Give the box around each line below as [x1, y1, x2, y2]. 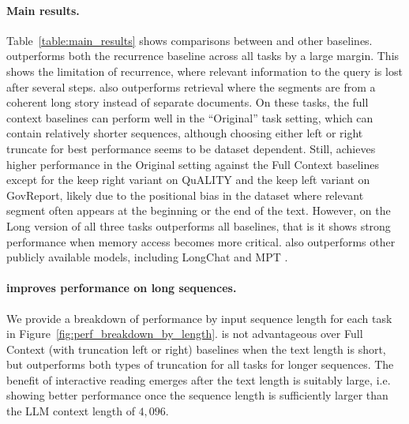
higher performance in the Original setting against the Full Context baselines [6, 156, 380, 172]
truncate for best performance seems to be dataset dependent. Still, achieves [6, 140, 376, 156]
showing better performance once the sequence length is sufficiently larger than [6, 387, 388, 403]
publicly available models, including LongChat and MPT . [6, 249, 288, 265]
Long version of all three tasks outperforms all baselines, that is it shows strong [6, 217, 391, 234]
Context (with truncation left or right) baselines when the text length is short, [6, 340, 386, 357]
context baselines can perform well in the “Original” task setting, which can [6, 109, 373, 126]
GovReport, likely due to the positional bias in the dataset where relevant [6, 186, 364, 203]
